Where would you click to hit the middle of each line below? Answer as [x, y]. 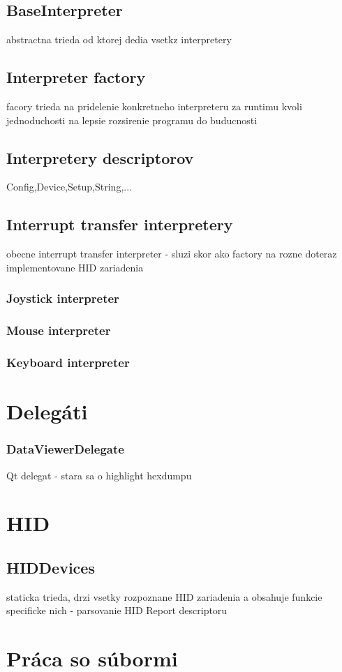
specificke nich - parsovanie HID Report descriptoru [117, 610]
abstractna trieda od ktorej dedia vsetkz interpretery [119, 39]
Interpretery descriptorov [100, 157]
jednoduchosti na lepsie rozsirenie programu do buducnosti [132, 120]
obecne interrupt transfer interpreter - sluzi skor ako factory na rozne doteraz [172, 254]
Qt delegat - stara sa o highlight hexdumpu [99, 475]
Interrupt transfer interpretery [120, 224]
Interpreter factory [76, 77]
